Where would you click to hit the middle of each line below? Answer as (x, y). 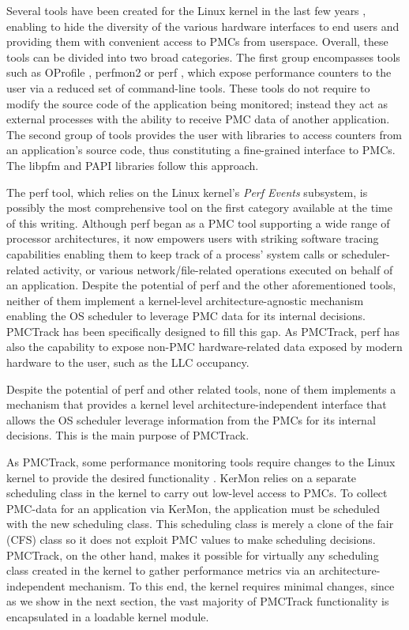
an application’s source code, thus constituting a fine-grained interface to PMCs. (201, 150)
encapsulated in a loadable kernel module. (108, 616)
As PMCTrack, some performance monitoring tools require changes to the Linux (201, 462)
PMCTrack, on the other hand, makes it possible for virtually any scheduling (193, 555)
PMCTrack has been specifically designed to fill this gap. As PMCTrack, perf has (203, 331)
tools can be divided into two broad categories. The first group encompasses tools (203, 57)
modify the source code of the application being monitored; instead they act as (197, 103)
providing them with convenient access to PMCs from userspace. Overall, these (197, 41)
